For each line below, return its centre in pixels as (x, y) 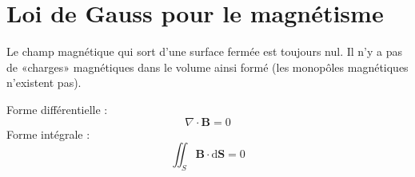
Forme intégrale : (48, 134)
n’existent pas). (44, 83)
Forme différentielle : (57, 109)
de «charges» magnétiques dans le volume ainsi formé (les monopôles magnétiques (207, 67)
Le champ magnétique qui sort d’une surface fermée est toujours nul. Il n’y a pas (204, 51)
